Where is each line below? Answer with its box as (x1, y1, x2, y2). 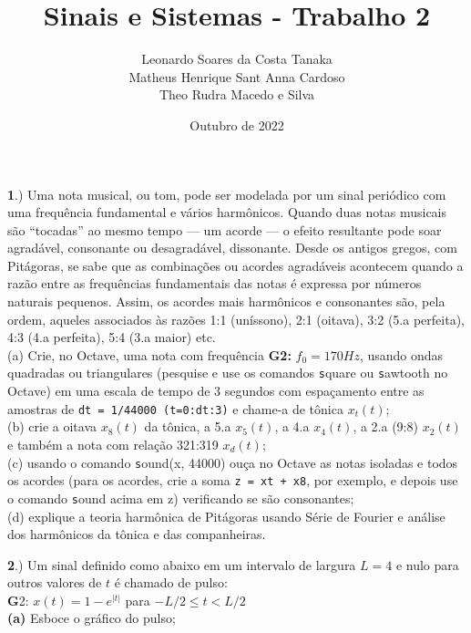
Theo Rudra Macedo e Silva (159, 85, 315, 104)
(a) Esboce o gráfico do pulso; (7, 608, 176, 628)
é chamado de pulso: (114, 573, 228, 592)
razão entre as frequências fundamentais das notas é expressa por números (7, 274, 422, 293)
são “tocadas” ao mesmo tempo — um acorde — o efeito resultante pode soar (7, 220, 442, 239)
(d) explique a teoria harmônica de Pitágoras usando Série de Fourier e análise (7, 506, 445, 525)
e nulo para (395, 555, 459, 574)
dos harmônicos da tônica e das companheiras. (7, 524, 266, 544)
